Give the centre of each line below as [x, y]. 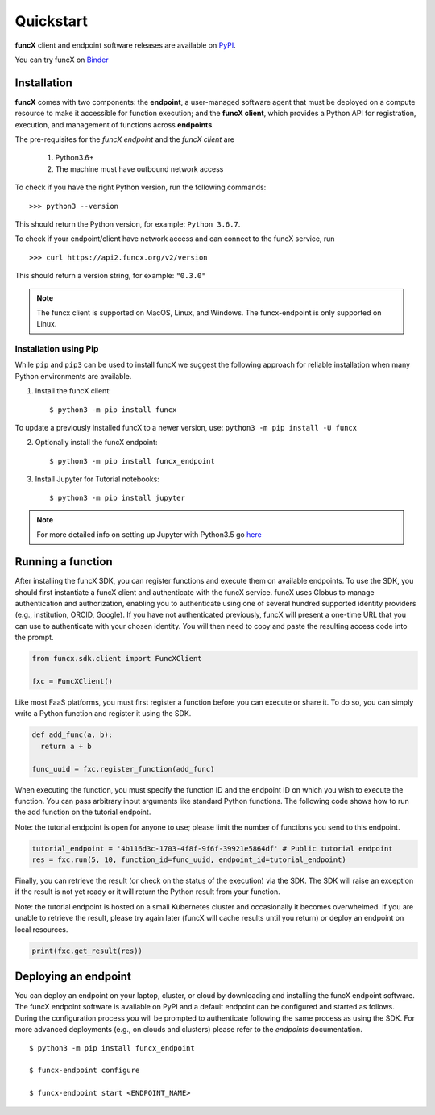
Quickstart [52, 21]
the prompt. [34, 638]
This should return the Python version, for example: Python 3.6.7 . [128, 224]
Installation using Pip [57, 349]
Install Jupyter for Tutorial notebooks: [97, 479]
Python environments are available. [73, 376]
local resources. [41, 929]
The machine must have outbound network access [139, 168]
